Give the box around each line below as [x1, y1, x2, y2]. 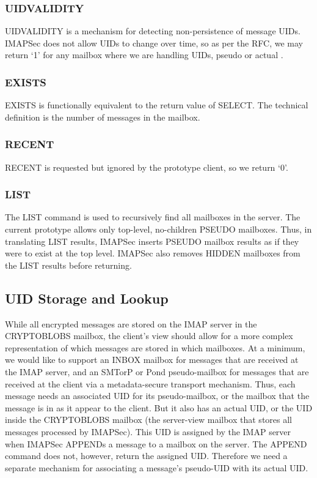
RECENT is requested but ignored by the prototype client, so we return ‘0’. [5, 160, 288, 173]
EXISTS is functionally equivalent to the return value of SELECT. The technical [5, 99, 308, 111]
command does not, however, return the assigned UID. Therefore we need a [5, 449, 288, 462]
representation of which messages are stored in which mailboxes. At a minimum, [5, 341, 305, 354]
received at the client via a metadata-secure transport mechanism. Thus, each [5, 377, 296, 390]
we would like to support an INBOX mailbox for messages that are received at [5, 353, 299, 366]
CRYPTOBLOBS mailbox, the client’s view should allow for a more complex [5, 329, 293, 342]
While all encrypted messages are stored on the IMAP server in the [5, 317, 257, 330]
